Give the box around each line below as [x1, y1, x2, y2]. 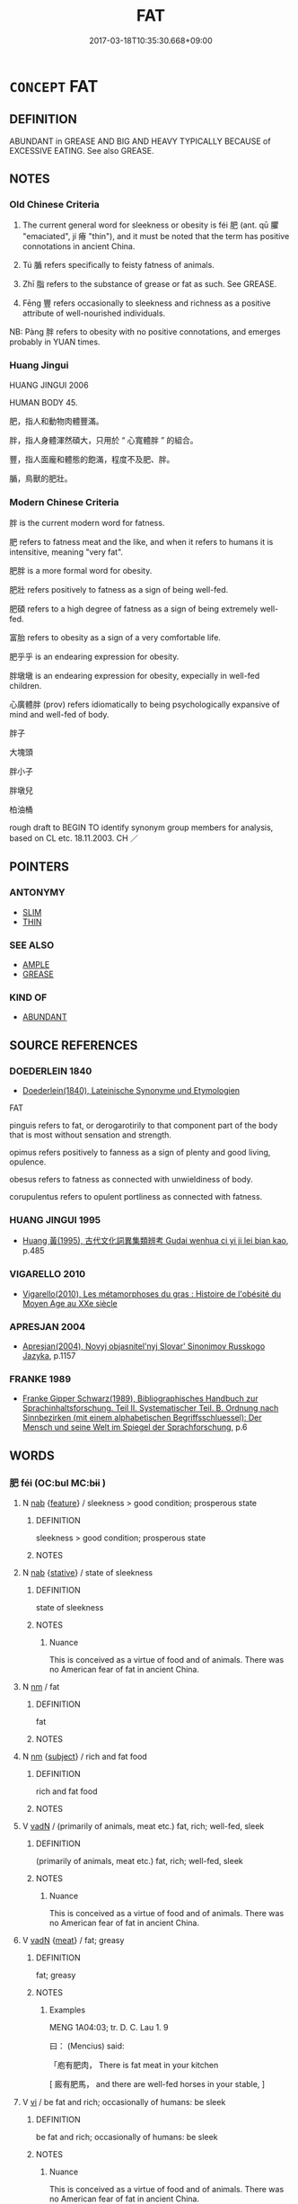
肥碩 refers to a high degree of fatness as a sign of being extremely [9, 603, 259, 614]
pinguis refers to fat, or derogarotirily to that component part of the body [9, 1120, 278, 1130]
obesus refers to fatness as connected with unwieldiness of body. [9, 1174, 253, 1184]
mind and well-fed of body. [9, 709, 110, 720]
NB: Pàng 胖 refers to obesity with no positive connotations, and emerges [9, 326, 281, 337]
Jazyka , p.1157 [22, 1350, 76, 1361]
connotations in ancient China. [22, 241, 136, 252]
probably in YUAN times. [9, 336, 101, 347]
